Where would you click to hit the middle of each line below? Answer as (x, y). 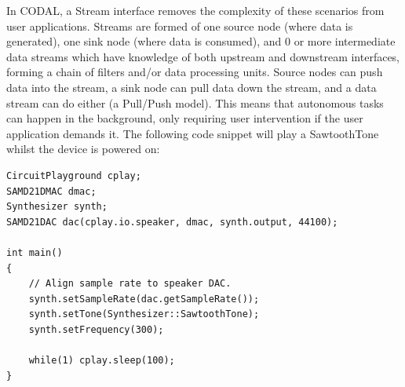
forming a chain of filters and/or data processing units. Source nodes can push (195, 72)
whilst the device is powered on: (83, 149)
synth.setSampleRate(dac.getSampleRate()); (144, 299)
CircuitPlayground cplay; (74, 175)
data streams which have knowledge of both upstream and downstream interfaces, (203, 56)
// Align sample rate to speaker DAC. (130, 284)
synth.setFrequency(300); (96, 329)
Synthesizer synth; (57, 207)
